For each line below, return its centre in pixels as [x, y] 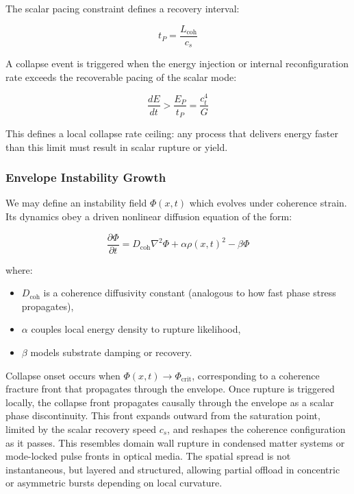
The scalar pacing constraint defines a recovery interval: [123, 8]
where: [19, 269]
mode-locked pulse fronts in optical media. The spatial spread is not [148, 456]
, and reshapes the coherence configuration [256, 429]
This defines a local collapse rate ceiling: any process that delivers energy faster [172, 133]
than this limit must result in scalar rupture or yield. [117, 146]
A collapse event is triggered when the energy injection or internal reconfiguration [177, 63]
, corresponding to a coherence [256, 375]
